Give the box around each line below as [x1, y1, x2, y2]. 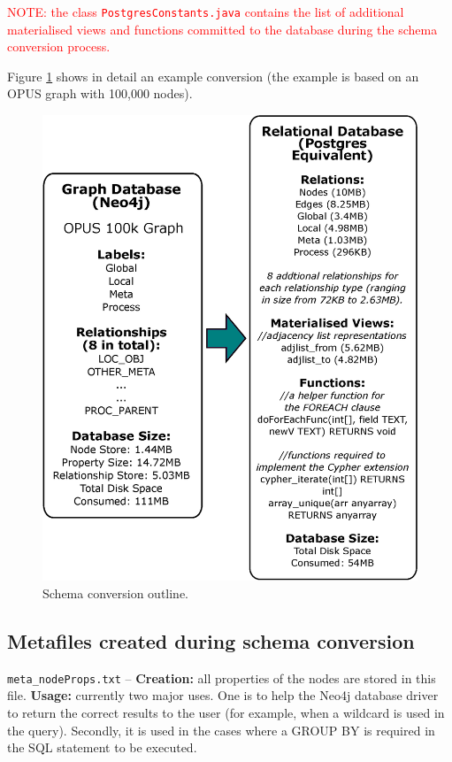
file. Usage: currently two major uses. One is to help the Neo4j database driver [7, 686, 439, 704]
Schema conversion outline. [42, 583, 189, 602]
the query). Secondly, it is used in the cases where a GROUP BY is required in [7, 720, 435, 739]
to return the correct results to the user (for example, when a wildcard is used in [7, 703, 445, 721]
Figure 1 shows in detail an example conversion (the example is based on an [7, 66, 419, 85]
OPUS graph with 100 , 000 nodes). [7, 84, 193, 103]
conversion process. [7, 37, 111, 56]
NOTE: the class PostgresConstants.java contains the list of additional [7, 3, 404, 20]
